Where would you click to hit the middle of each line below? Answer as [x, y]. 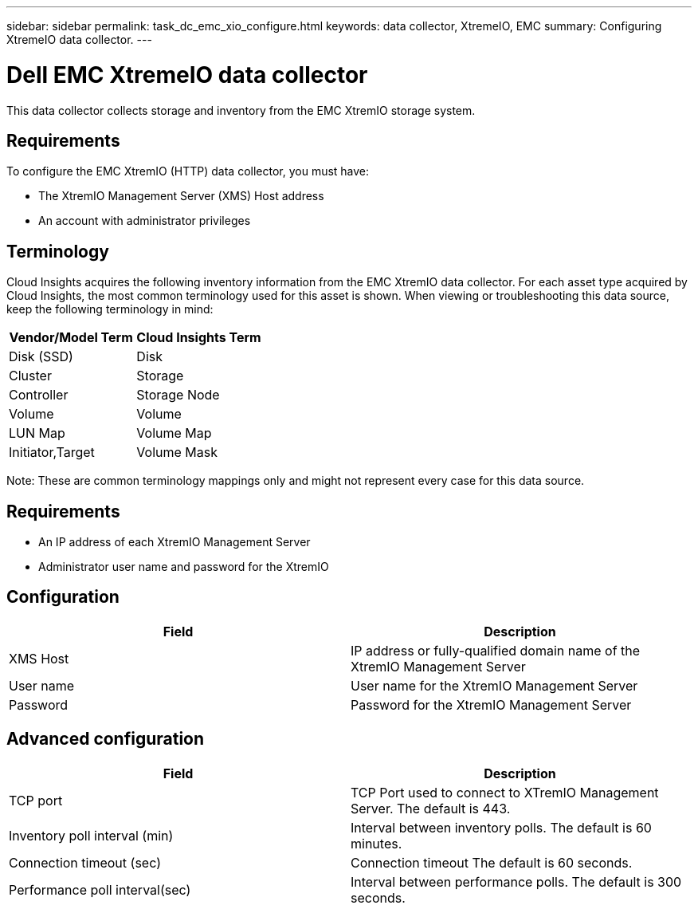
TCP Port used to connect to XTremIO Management [505, 792]
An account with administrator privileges [145, 221]
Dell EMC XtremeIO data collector [187, 75]
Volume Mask [177, 453]
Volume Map [174, 433]
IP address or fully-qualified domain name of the [496, 650]
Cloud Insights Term [199, 338]
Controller [39, 395]
